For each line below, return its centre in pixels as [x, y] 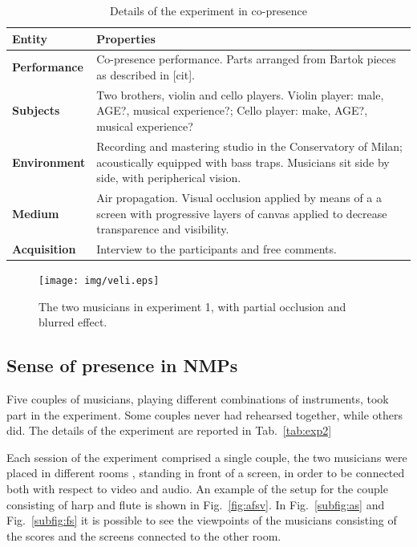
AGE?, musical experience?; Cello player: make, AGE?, [232, 110]
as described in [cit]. [146, 75]
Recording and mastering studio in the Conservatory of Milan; [249, 146]
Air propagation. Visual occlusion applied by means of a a [239, 197]
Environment [49, 162]
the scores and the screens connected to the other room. [144, 535]
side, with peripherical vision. [169, 178]
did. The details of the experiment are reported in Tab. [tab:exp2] [169, 430]
